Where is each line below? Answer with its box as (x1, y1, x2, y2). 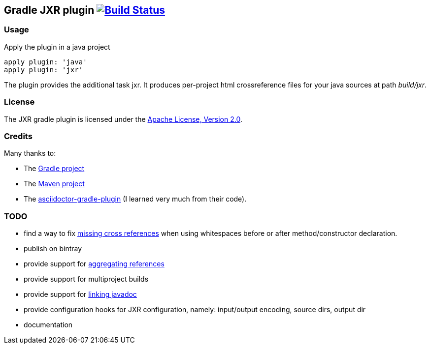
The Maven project (24, 179, 85, 188)
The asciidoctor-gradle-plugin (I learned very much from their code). (24, 195, 247, 203)
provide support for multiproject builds (24, 275, 149, 284)
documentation (24, 320, 73, 329)
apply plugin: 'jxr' (4, 65, 83, 74)
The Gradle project (24, 164, 85, 173)
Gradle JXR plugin (4, 4, 95, 16)
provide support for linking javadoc (24, 290, 137, 299)
